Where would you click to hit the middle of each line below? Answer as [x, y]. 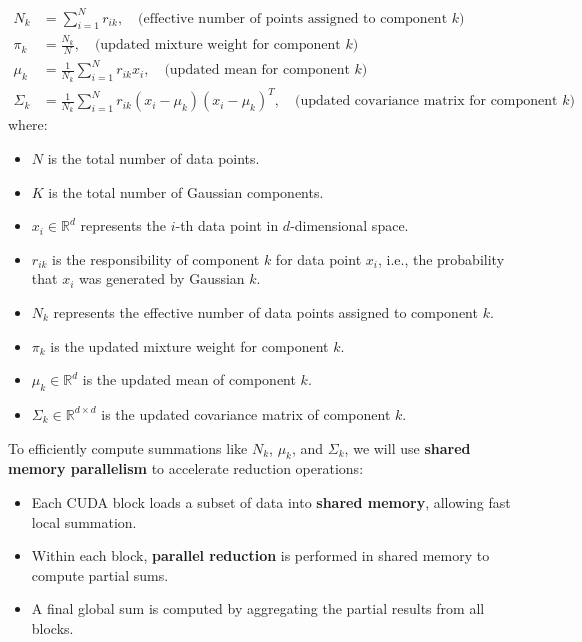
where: [28, 124]
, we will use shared [407, 447]
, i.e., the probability [441, 258]
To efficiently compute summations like [128, 447]
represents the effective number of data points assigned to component [265, 312]
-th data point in [227, 225]
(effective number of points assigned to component [293, 18]
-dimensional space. [349, 225]
